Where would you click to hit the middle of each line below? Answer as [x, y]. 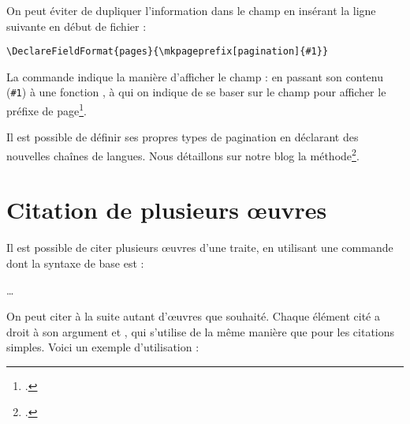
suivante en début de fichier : [76, 26]
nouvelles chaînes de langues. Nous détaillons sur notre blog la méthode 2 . [183, 154]
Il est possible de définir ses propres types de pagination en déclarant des [183, 137]
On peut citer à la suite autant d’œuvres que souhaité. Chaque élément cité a [193, 316]
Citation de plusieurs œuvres [167, 210]
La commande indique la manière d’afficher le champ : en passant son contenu [195, 76]
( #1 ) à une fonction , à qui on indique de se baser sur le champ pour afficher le [196, 92]
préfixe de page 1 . [47, 109]
